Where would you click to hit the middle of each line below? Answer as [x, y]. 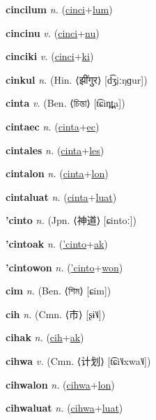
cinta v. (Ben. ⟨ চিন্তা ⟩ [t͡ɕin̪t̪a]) [65, 103]
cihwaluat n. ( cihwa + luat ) [64, 408]
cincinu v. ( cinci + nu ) [53, 32]
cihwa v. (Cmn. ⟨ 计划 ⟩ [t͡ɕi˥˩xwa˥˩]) [78, 360]
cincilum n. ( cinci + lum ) [59, 9]
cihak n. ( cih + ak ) [45, 337]
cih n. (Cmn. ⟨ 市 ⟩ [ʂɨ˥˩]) [56, 314]
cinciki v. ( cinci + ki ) [50, 56]
